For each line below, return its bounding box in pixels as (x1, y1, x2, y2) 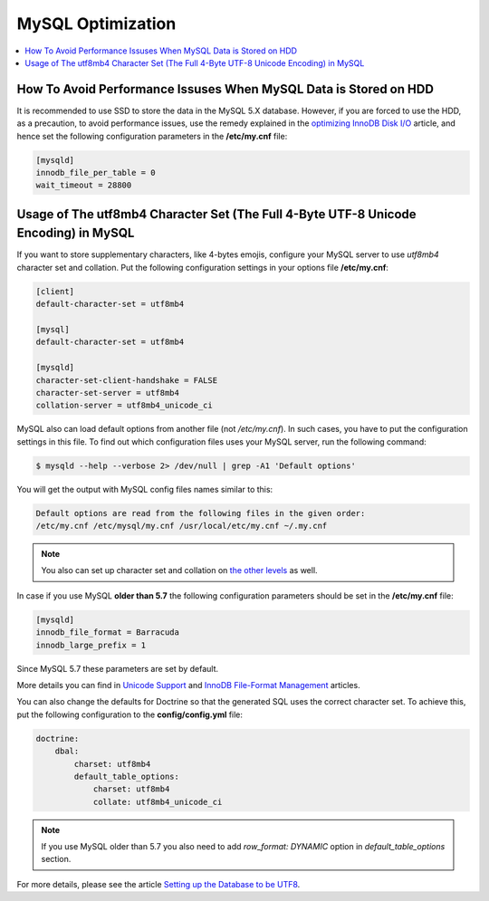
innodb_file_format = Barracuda (35, 628, 180, 637)
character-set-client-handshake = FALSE (35, 375, 217, 385)
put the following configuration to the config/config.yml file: (16, 709, 244, 720)
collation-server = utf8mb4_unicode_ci (35, 400, 213, 411)
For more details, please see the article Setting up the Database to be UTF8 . (16, 878, 301, 889)
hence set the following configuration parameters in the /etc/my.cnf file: (16, 130, 288, 141)
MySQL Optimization (16, 14, 177, 34)
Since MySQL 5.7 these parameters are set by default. (16, 663, 219, 674)
